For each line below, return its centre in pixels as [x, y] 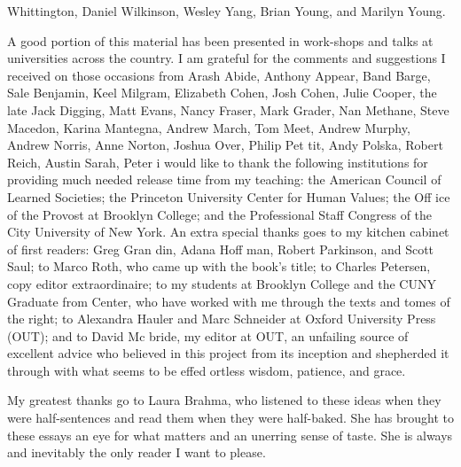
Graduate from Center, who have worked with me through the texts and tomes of [229, 301]
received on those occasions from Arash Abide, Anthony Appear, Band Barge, [219, 75]
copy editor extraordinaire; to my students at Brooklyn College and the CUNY [222, 283]
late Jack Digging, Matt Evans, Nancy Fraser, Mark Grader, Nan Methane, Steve [228, 109]
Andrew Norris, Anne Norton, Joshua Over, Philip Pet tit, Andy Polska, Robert [225, 145]
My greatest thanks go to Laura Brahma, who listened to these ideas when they [224, 400]
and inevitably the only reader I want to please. [137, 452]
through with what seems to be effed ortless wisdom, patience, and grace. [207, 370]
